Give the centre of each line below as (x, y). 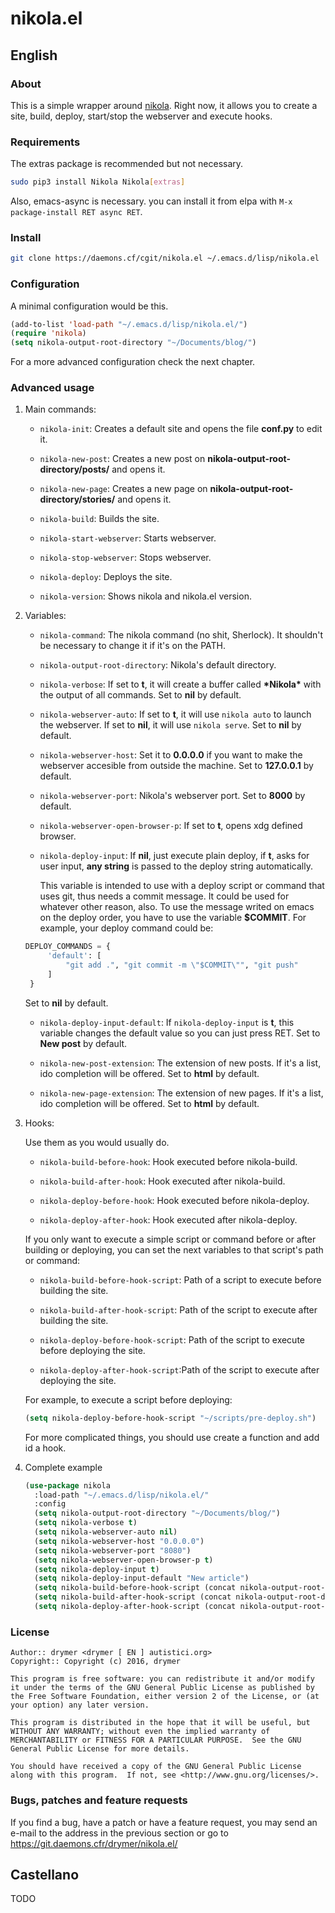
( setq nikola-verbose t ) (86, 1523)
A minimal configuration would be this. (89, 306)
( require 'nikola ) (48, 333)
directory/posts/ (74, 469)
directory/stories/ (77, 499)
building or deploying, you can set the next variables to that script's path (174, 1249)
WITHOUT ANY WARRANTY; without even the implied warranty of (140, 1732)
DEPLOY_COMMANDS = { (67, 947)
